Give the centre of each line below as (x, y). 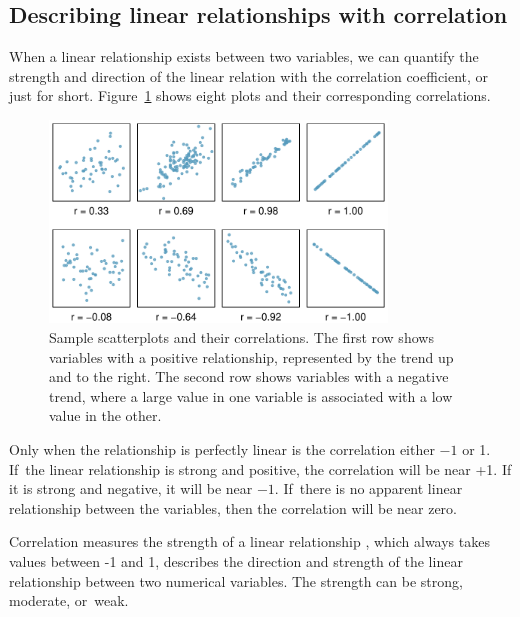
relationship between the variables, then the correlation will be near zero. (233, 507)
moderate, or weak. (69, 600)
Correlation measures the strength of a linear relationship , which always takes (249, 541)
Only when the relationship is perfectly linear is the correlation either (222, 449)
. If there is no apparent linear (368, 488)
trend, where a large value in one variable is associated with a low (251, 395)
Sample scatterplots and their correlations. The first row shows (241, 337)
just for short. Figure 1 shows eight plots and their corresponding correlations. (250, 95)
